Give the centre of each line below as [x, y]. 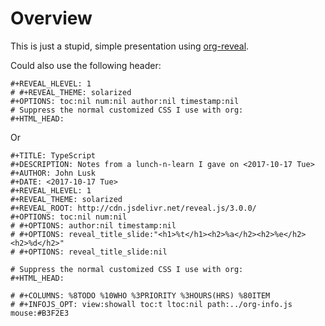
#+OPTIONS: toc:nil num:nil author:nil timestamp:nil [125, 101]
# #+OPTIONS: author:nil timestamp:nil [93, 225]
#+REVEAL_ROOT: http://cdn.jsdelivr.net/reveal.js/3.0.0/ [133, 208]
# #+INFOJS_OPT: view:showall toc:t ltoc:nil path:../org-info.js [151, 304]
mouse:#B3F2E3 [40, 313]
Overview [51, 18]
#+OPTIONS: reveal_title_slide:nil [93, 252]
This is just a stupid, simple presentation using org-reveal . [130, 46]
